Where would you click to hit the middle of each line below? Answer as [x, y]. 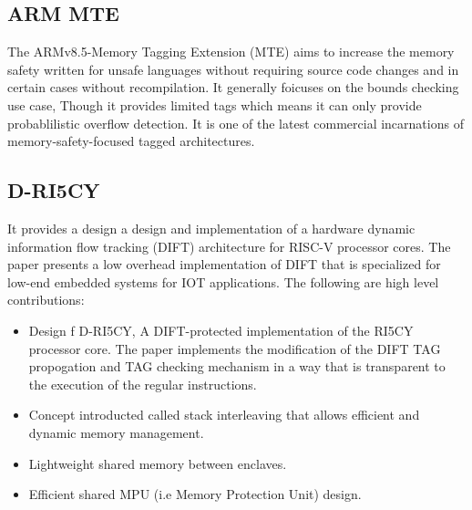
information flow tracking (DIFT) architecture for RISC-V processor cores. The [229, 246]
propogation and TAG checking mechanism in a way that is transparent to [237, 366]
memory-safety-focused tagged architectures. [131, 141]
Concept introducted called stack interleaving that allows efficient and [224, 415]
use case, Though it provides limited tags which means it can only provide [215, 104]
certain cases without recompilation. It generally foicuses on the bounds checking [233, 87]
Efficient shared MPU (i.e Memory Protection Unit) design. [195, 494]
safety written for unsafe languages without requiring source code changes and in [233, 69]
